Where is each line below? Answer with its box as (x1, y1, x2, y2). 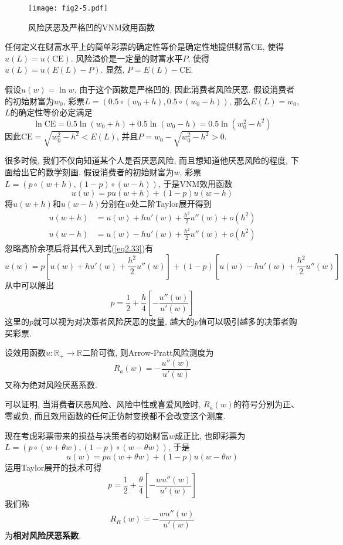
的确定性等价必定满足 (10, 106, 93, 118)
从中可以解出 (5, 278, 54, 291)
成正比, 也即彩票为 (175, 429, 246, 441)
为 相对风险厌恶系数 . (5, 529, 81, 541)
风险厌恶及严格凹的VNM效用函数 (28, 21, 155, 33)
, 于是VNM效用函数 (158, 177, 233, 189)
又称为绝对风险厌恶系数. (5, 378, 97, 390)
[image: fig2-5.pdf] (28, 4, 108, 12)
